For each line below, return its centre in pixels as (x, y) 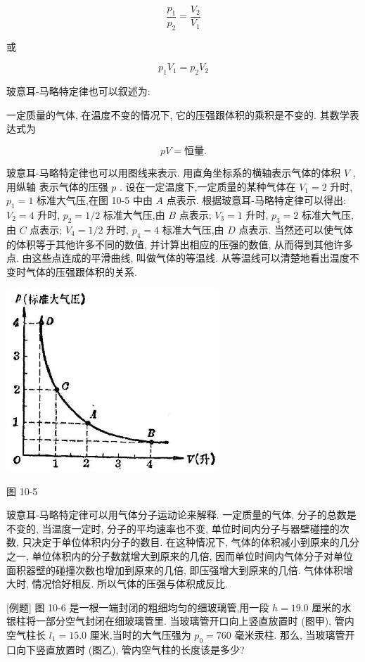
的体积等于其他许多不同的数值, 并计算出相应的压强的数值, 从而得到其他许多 (180, 244)
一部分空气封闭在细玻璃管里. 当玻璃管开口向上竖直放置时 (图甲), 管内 (195, 621)
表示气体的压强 (73, 186)
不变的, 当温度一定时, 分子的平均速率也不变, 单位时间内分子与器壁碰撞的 (173, 528)
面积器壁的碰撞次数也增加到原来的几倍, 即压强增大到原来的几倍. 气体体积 (175, 569)
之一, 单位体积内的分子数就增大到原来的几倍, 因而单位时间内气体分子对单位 (180, 555)
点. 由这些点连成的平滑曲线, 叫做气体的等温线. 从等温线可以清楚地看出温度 (178, 258)
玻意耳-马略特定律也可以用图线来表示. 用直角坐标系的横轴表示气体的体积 (174, 173)
